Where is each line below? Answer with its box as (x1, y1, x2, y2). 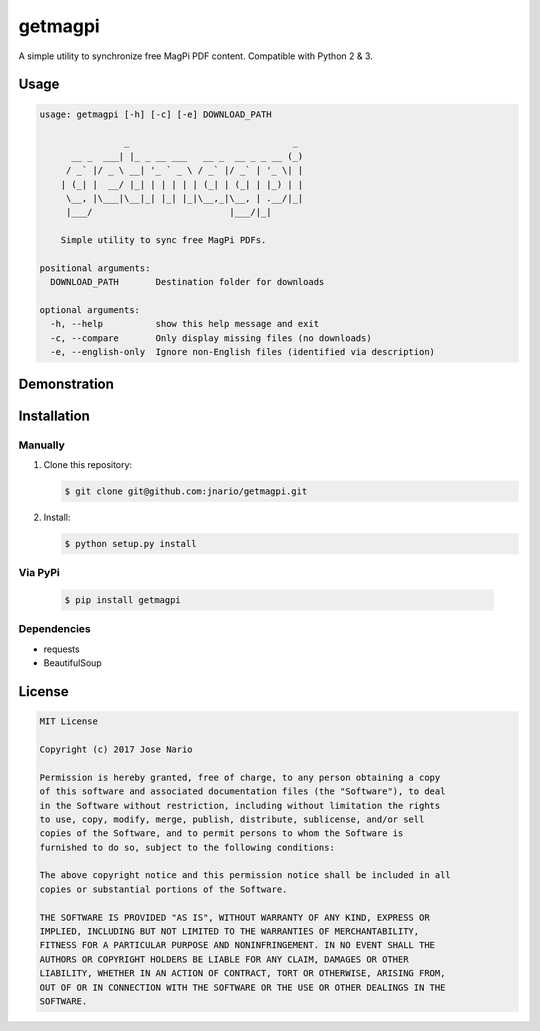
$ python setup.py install (64, 538, 197, 549)
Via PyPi (18, 566, 60, 580)
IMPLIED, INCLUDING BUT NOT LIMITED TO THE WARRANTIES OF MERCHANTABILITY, (39, 926, 420, 937)
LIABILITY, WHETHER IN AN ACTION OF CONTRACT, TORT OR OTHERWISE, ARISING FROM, (39, 968, 446, 979)
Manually (18, 438, 65, 452)
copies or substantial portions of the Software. (39, 883, 288, 895)
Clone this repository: (43, 458, 133, 470)
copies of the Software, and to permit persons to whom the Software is (39, 828, 404, 839)
